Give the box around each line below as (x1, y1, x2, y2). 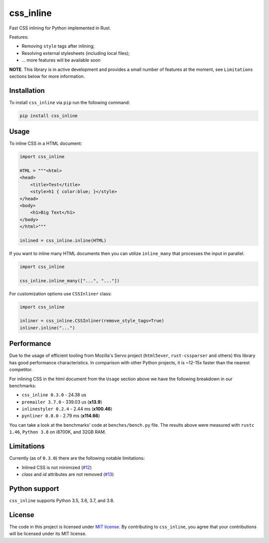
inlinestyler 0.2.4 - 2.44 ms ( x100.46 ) (21, 406, 113, 412)
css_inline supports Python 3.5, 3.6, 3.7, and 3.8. (9, 497, 115, 504)
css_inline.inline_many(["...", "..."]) (19, 277, 120, 283)
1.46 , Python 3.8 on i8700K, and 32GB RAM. (9, 429, 107, 435)
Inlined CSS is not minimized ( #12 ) (21, 464, 92, 470)
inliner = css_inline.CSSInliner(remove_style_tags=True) (19, 318, 164, 324)
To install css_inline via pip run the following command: (9, 99, 131, 105)
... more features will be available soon (21, 57, 101, 63)
